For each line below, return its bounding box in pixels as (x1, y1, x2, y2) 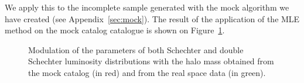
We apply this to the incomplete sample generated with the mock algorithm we (5, 1, 289, 13)
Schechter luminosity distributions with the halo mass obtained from (28, 55, 274, 67)
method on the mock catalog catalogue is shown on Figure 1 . (5, 24, 225, 36)
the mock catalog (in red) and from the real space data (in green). (28, 66, 266, 78)
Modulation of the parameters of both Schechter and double (28, 43, 244, 56)
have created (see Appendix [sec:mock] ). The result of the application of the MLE (5, 12, 300, 25)
